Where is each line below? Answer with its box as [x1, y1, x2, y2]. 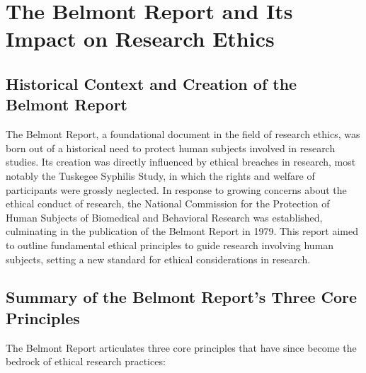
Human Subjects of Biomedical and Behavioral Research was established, [6, 210, 323, 224]
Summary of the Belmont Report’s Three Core [6, 286, 358, 308]
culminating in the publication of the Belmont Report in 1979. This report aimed [6, 224, 359, 239]
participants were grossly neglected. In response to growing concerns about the [6, 182, 347, 197]
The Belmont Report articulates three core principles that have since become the [6, 340, 357, 355]
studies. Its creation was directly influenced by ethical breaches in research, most [6, 154, 356, 169]
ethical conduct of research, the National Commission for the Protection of [6, 196, 330, 211]
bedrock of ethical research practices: [6, 354, 166, 369]
